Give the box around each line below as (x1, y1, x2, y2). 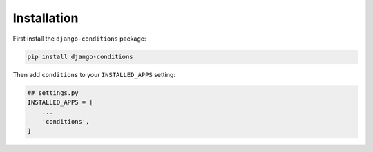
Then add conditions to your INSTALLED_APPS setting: (12, 70, 176, 78)
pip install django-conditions (27, 52, 134, 61)
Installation (12, 10, 79, 25)
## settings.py (27, 89, 79, 96)
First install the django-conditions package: (12, 34, 146, 43)
